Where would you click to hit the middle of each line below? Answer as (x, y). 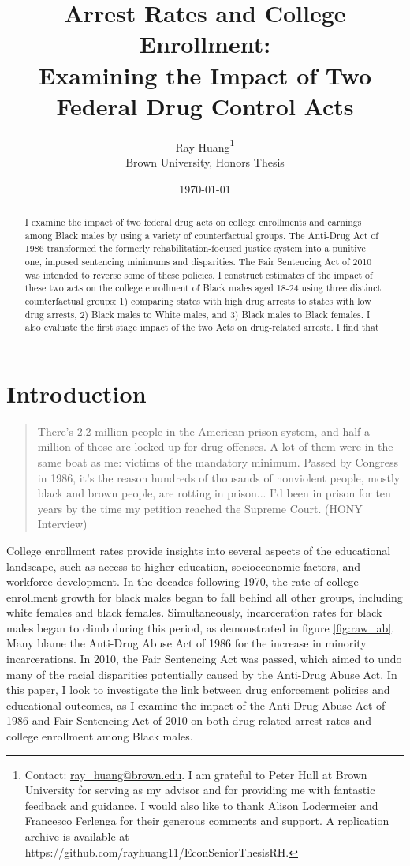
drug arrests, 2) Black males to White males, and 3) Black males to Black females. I (198, 314)
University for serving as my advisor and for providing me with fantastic (200, 790)
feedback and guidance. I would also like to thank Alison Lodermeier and (201, 805)
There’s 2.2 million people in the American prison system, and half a (203, 431)
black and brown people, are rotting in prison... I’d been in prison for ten (214, 493)
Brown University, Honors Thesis (205, 161)
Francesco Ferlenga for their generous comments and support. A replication (207, 821)
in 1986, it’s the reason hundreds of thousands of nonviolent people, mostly (219, 477)
